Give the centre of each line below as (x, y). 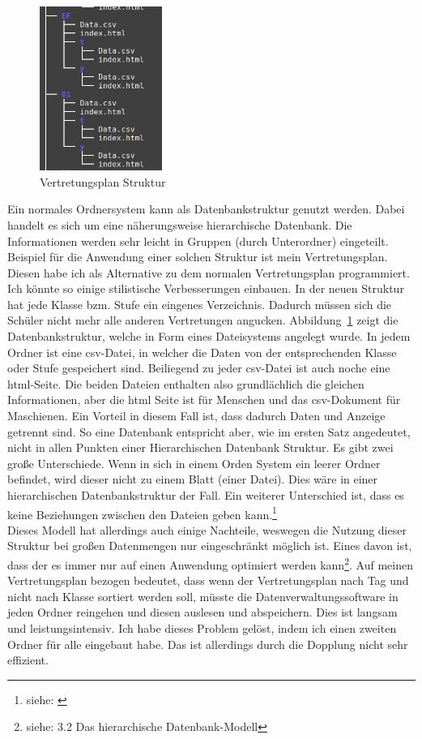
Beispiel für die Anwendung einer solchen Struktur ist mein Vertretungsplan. (198, 257)
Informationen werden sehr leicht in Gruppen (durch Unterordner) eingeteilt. (198, 241)
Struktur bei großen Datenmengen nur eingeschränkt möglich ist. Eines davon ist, (210, 546)
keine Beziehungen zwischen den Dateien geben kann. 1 (142, 513)
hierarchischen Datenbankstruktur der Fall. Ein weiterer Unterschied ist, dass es (206, 495)
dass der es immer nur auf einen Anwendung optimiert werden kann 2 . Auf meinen (210, 563)
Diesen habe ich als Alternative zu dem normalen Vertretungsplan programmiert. (209, 272)
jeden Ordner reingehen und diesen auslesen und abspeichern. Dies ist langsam (202, 612)
